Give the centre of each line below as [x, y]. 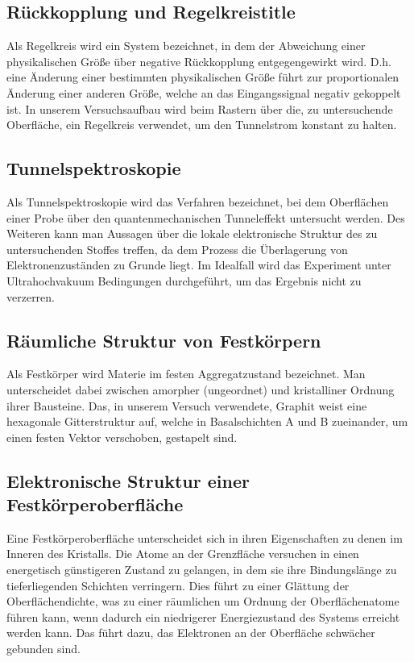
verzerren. [31, 296]
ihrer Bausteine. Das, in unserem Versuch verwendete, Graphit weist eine [187, 405]
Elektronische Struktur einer [128, 480]
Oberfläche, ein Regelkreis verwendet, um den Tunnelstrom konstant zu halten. [202, 125]
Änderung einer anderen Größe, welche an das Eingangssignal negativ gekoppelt [204, 92]
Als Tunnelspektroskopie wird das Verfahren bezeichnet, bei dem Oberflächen [198, 201]
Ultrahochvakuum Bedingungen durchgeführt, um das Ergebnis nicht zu [184, 280]
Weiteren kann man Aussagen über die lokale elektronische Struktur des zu [192, 233]
